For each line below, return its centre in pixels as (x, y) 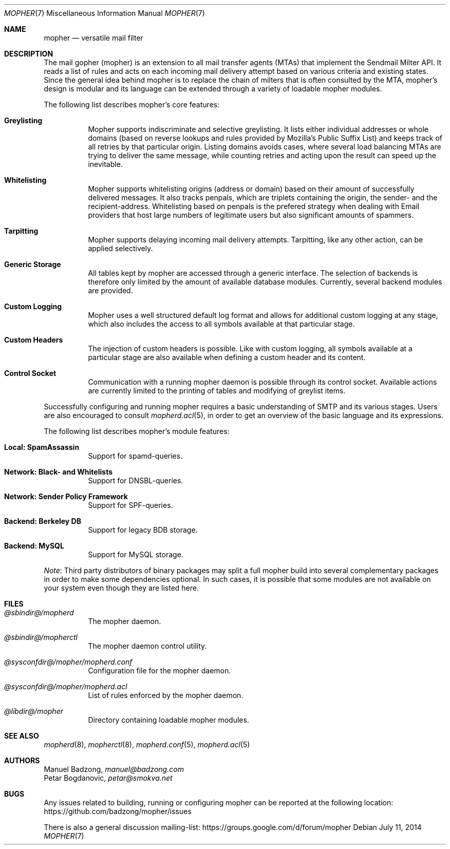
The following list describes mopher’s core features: (132, 105)
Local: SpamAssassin (42, 447)
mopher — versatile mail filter (93, 38)
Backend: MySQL (34, 546)
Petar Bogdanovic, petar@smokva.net (108, 778)
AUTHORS (22, 760)
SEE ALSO (22, 736)
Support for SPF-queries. (130, 505)
